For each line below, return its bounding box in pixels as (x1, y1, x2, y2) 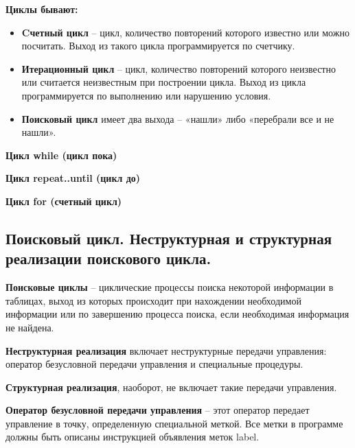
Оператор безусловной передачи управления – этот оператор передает (5, 403, 310, 417)
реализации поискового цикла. (5, 248, 211, 269)
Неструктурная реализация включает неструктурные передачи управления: (5, 343, 327, 357)
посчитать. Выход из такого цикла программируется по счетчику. (21, 38, 295, 53)
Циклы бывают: (5, 2, 78, 16)
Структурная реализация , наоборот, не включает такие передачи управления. (5, 379, 337, 394)
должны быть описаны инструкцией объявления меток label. (5, 429, 260, 444)
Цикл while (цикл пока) (5, 148, 117, 162)
